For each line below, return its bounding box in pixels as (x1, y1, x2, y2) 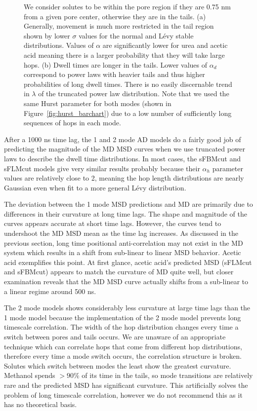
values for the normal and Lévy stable (79, 30, 194, 40)
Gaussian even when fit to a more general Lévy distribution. (4, 182, 186, 192)
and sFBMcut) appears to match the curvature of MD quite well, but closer (4, 266, 234, 277)
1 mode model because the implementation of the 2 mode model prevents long (4, 312, 241, 322)
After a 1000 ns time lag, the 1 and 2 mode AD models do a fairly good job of (4, 134, 241, 144)
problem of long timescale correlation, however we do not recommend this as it (4, 389, 243, 400)
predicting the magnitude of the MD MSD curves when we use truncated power (4, 144, 245, 154)
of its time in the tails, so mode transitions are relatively (82, 370, 253, 380)
